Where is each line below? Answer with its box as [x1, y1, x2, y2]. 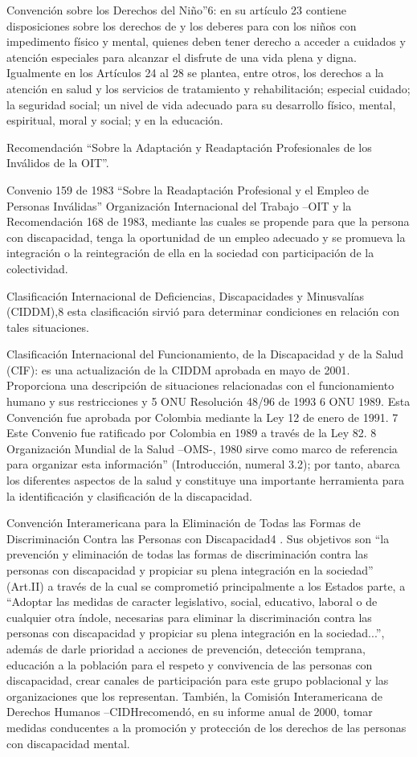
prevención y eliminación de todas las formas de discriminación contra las [6, 546, 369, 563]
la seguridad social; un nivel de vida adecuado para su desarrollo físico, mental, [6, 96, 396, 113]
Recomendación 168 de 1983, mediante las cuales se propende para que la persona [6, 213, 410, 230]
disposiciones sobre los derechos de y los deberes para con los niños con [6, 17, 357, 34]
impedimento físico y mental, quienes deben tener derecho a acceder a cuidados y [6, 33, 406, 50]
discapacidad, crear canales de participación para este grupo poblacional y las [6, 672, 389, 689]
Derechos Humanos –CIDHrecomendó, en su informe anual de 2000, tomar [6, 703, 373, 720]
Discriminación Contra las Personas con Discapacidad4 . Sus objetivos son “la [6, 530, 390, 546]
